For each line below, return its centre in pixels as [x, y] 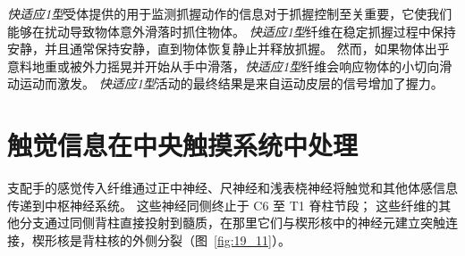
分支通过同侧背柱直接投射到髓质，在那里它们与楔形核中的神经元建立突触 [232, 223]
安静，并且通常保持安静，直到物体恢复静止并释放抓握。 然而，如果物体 [216, 49]
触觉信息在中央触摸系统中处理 [183, 145]
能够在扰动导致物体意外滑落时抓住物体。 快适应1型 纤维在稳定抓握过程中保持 [232, 31]
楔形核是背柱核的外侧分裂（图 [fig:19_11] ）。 [161, 239]
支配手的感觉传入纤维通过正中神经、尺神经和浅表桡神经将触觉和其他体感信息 [232, 188]
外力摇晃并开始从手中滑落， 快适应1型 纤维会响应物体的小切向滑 [267, 66]
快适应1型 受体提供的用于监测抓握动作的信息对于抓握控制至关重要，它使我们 [230, 13]
